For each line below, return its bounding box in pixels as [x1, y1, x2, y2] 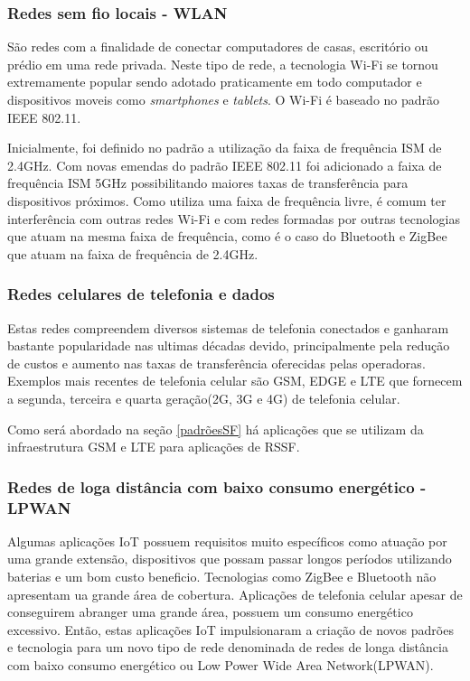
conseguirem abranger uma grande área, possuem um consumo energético [7, 602, 413, 621]
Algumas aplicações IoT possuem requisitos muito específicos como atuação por [7, 531, 447, 550]
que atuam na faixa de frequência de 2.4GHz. [7, 244, 258, 263]
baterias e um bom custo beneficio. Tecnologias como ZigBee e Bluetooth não [7, 567, 437, 586]
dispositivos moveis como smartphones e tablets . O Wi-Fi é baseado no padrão [7, 90, 440, 108]
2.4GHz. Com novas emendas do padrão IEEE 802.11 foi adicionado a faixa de [7, 155, 442, 174]
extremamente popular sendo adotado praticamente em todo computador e [7, 72, 422, 91]
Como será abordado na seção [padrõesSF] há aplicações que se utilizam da [7, 419, 424, 438]
